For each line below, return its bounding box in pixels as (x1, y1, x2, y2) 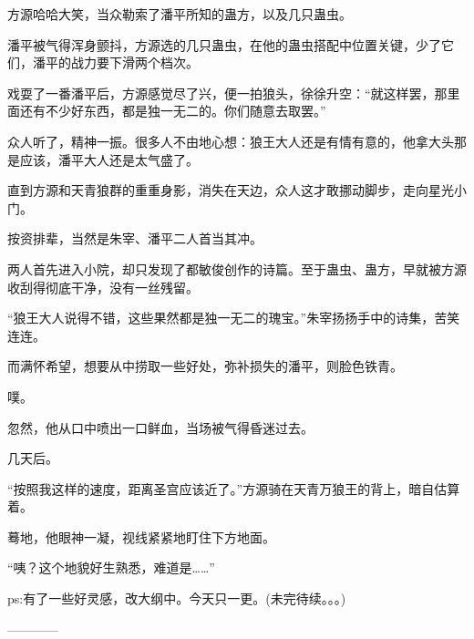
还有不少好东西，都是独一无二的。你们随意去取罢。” (19, 101, 326, 120)
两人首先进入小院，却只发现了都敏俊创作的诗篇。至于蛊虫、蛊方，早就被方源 (7, 259, 467, 278)
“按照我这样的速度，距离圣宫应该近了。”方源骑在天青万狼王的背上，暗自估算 (7, 479, 460, 498)
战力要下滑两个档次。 (70, 53, 199, 72)
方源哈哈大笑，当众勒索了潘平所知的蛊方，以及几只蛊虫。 (7, 5, 352, 23)
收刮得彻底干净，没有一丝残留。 (7, 277, 199, 296)
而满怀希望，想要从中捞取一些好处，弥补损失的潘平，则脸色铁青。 (7, 356, 403, 376)
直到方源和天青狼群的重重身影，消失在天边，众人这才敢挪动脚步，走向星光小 (7, 180, 467, 200)
